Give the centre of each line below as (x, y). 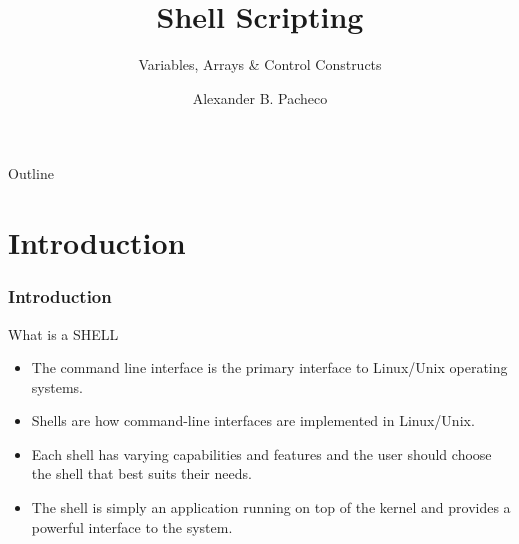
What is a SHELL (63, 333)
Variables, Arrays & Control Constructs (260, 64)
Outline (31, 173)
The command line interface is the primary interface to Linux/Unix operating (269, 367)
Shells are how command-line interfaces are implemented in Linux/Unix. (253, 420)
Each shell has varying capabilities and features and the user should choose (261, 453)
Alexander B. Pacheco (260, 97)
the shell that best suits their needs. (141, 473)
